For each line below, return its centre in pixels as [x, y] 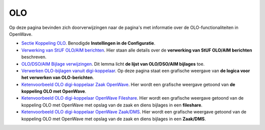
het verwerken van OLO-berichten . [58, 78]
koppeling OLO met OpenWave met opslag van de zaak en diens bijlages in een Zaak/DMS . [114, 119]
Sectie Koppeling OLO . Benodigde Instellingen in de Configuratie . [88, 43]
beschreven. [34, 57]
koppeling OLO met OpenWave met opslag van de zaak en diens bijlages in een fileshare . [112, 105]
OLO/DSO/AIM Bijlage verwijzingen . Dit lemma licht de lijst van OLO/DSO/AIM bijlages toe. [113, 64]
